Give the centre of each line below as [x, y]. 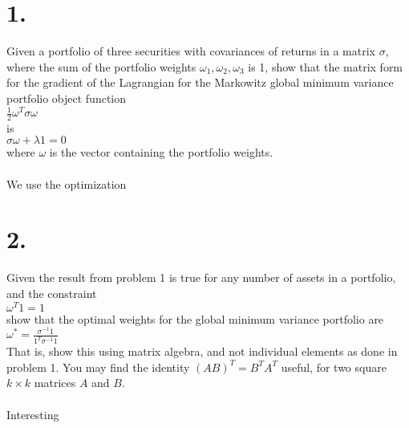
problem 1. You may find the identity [98, 367]
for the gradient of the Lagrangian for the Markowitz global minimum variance [200, 82]
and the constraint [52, 293]
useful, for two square [334, 367]
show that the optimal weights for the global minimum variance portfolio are [195, 318]
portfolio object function [67, 98]
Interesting [33, 414]
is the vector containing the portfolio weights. [161, 152]
